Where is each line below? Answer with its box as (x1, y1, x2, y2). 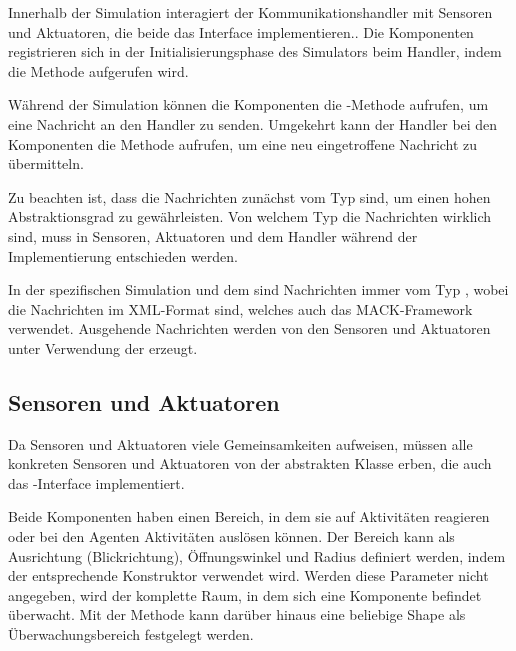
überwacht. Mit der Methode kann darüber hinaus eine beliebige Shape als (8, 604, 466, 625)
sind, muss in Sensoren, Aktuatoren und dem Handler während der (8, 225, 418, 246)
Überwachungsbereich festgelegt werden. (8, 624, 254, 645)
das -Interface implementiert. (8, 472, 185, 493)
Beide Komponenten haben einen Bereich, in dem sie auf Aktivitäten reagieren (8, 506, 490, 527)
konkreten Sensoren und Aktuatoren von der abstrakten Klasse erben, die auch (8, 453, 492, 474)
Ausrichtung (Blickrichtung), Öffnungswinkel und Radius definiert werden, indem (8, 545, 506, 566)
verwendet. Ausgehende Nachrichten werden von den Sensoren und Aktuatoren (8, 318, 491, 339)
